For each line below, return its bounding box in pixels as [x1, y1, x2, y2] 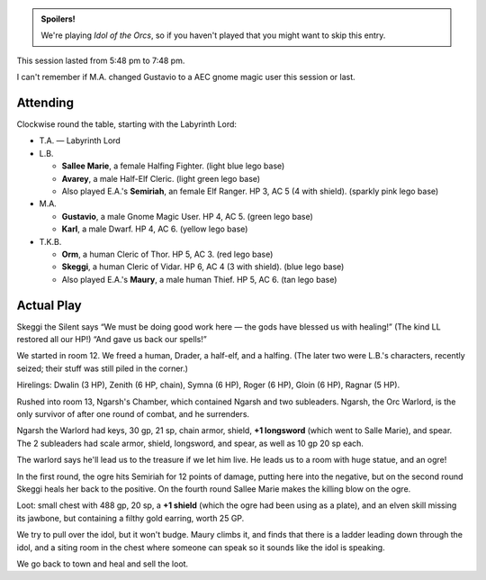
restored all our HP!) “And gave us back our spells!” [16, 334, 207, 345]
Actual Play [16, 297, 82, 313]
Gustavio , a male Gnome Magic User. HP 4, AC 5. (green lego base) [61, 211, 314, 222]
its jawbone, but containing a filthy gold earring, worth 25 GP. [16, 512, 245, 523]
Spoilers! [40, 14, 76, 24]
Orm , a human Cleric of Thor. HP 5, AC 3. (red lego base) [61, 249, 274, 259]
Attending [16, 95, 74, 110]
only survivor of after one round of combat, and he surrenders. [16, 409, 250, 420]
